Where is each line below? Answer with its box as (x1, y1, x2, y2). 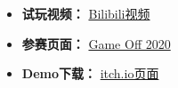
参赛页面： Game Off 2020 (21, 34, 171, 52)
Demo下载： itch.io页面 (21, 64, 159, 83)
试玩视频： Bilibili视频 (21, 4, 150, 22)
